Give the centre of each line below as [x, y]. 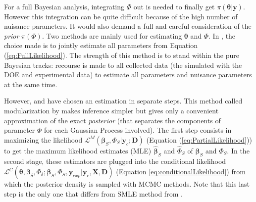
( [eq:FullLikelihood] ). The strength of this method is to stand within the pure [122, 55]
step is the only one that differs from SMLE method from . [93, 193]
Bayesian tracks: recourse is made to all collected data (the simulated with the [123, 65]
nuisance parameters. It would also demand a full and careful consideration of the [128, 26]
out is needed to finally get [174, 6]
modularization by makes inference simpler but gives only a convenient [111, 110]
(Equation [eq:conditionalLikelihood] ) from [181, 172]
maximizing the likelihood [43, 139]
